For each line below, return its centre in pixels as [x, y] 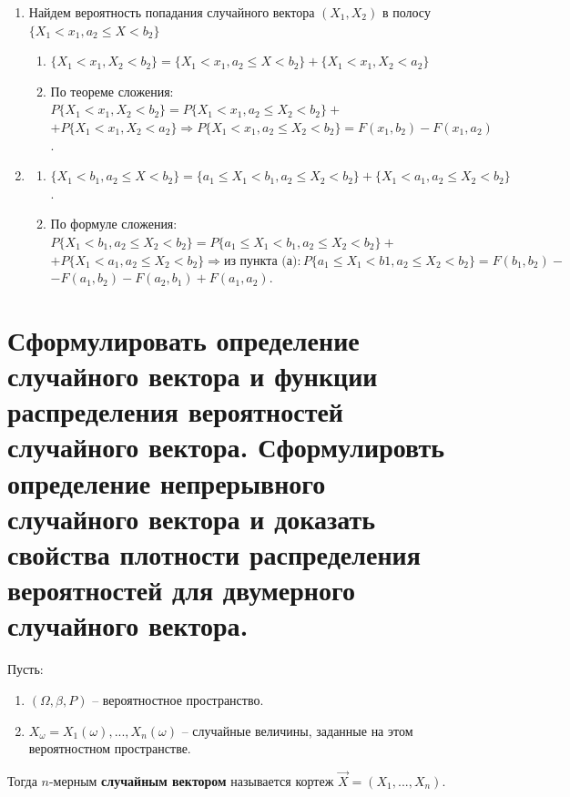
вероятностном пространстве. [110, 748]
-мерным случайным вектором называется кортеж [191, 780]
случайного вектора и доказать [192, 518]
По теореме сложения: [112, 91]
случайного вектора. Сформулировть [226, 447]
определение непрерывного [167, 482]
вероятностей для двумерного [182, 590]
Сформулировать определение [183, 339]
